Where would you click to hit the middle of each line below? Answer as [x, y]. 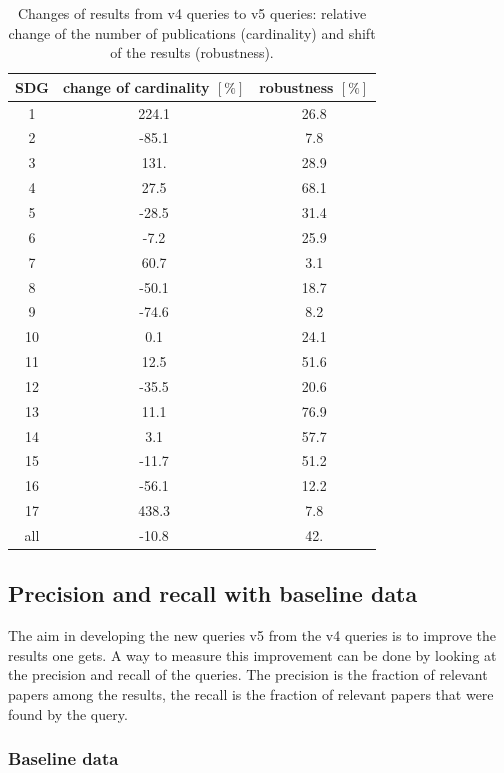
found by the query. [68, 713]
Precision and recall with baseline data [213, 593]
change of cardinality [136, 86]
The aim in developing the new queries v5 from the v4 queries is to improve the [252, 635]
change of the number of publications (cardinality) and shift [192, 32]
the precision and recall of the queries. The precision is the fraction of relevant [248, 674]
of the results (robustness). [192, 52]
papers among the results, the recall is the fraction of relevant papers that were [251, 694]
